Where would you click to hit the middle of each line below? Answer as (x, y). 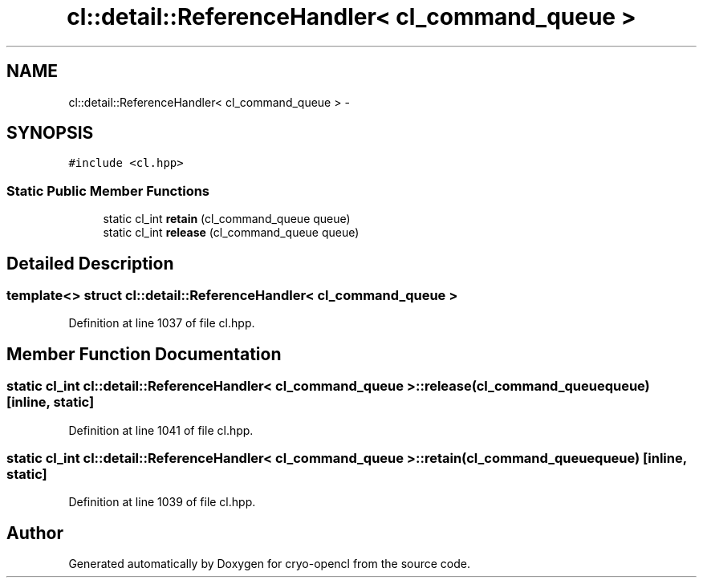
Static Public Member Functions (108, 191)
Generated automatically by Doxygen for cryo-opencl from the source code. (270, 564)
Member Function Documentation (144, 354)
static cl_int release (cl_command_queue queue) (231, 233)
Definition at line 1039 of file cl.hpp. (162, 502)
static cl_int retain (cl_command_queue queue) (227, 219)
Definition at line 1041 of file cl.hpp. (161, 430)
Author (35, 533)
